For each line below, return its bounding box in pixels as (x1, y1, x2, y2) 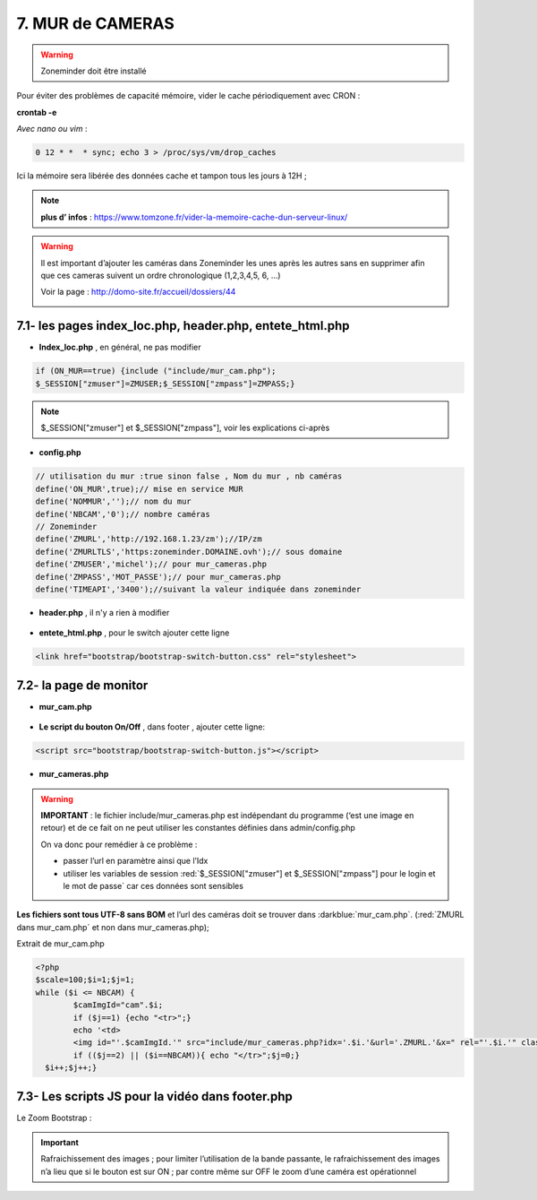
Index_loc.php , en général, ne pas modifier (38, 341, 201, 353)
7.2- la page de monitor (16, 678, 149, 693)
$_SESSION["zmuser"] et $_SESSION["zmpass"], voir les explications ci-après (40, 422, 330, 434)
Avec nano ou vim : (16, 124, 88, 134)
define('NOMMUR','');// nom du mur (35, 496, 192, 506)
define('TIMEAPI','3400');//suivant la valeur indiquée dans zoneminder (35, 583, 362, 594)
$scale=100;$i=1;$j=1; (35, 975, 135, 985)
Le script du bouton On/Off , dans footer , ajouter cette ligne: (38, 721, 266, 732)
